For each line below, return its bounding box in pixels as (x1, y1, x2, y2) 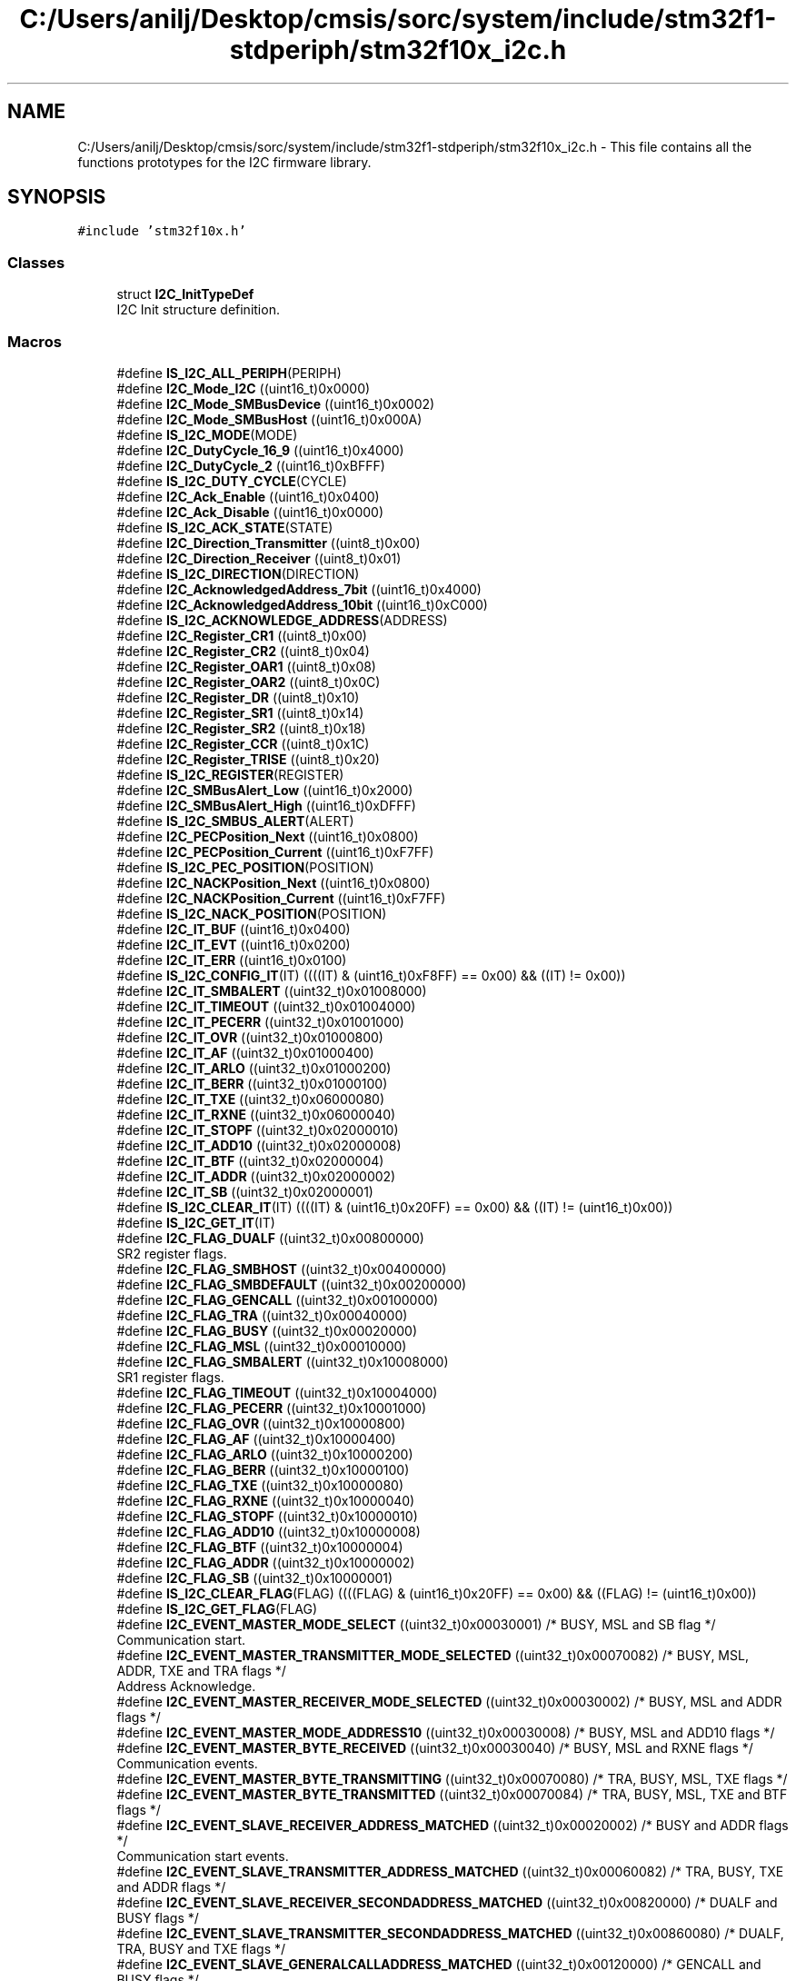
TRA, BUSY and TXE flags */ (116, 1940, 286, 1956)
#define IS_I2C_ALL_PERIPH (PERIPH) (116, 364, 342, 381)
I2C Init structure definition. (116, 302, 280, 318)
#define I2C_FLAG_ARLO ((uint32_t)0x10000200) (116, 1446, 413, 1462)
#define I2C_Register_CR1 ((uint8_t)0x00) (116, 627, 367, 643)
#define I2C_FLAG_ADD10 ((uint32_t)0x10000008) (116, 1523, 421, 1539)
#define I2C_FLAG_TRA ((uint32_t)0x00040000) (116, 1307, 408, 1323)
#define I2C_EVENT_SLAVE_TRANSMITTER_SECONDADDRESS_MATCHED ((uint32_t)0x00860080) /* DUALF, (116, 1925, 784, 1941)
